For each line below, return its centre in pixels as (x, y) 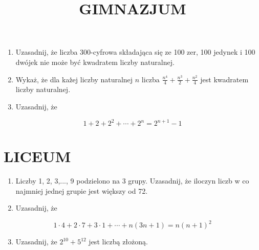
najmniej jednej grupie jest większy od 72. (82, 190)
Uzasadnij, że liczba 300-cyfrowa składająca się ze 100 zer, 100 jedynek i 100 (135, 52)
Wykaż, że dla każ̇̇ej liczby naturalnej (74, 79)
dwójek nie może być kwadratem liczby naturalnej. (95, 62)
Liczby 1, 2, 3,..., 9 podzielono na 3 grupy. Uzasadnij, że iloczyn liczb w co (132, 181)
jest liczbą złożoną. (118, 242)
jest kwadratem (224, 79)
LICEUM (37, 156)
